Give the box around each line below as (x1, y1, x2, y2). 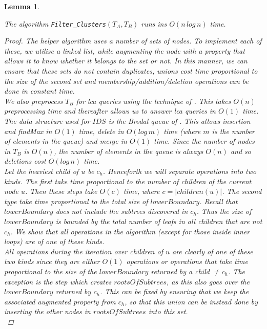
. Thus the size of (196, 206, 252, 216)
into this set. (148, 306, 188, 317)
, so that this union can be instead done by (125, 296, 258, 306)
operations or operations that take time (126, 256, 249, 267)
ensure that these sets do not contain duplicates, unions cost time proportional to (4, 65, 258, 76)
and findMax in (4, 125, 52, 136)
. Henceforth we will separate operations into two (102, 165, 257, 176)
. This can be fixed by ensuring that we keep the (99, 286, 249, 297)
